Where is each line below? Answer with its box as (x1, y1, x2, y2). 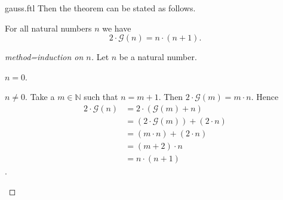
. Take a (25, 90, 55, 103)
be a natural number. (119, 51, 197, 63)
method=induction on (5, 51, 84, 63)
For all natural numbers (5, 21, 92, 34)
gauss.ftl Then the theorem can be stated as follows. (5, 2, 196, 14)
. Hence (251, 90, 279, 103)
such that (84, 90, 118, 103)
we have (102, 21, 131, 34)
